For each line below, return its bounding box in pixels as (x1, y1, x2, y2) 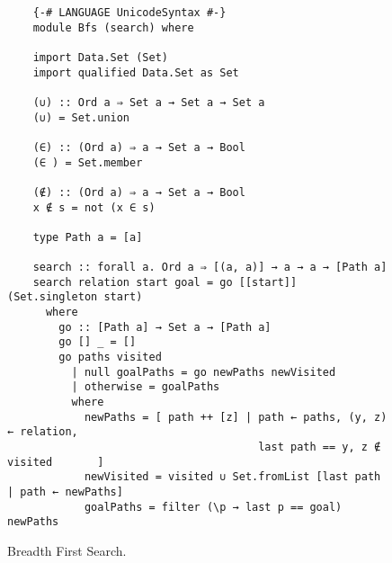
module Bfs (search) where (32, 21, 194, 34)
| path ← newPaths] (7, 486, 123, 498)
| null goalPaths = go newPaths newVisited (71, 365, 336, 379)
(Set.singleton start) (7, 290, 143, 304)
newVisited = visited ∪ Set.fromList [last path (84, 470, 381, 484)
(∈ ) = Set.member (32, 156, 143, 169)
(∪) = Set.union (32, 111, 130, 124)
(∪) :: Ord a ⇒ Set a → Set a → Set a (32, 95, 265, 109)
